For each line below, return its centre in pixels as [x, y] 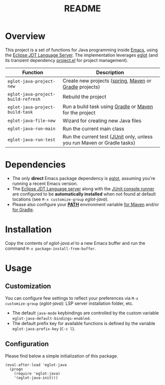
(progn [16, 369]
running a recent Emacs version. [45, 183]
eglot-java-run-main [31, 129]
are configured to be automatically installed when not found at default [84, 194]
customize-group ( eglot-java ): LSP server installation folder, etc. [69, 303]
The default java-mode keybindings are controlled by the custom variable [85, 313]
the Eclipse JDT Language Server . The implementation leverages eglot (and [82, 55]
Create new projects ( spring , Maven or [107, 81]
